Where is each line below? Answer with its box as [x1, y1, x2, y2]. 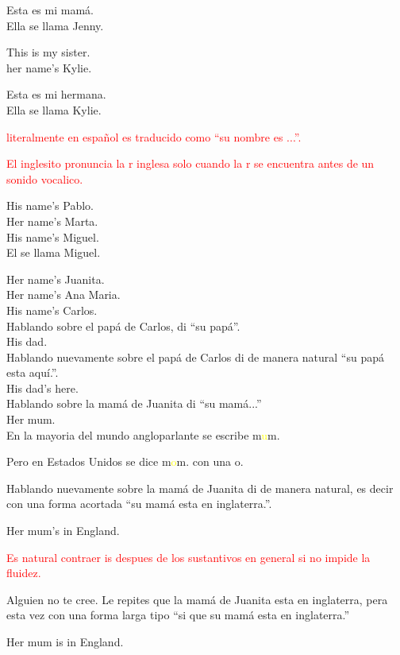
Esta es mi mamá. [6, 2, 94, 17]
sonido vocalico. [6, 170, 83, 187]
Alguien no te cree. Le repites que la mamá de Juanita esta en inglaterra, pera [6, 591, 388, 607]
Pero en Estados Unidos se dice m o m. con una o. [6, 453, 244, 470]
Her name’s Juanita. [6, 270, 105, 287]
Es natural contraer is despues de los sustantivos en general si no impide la [6, 548, 371, 565]
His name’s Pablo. [6, 197, 94, 214]
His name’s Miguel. [6, 228, 99, 245]
